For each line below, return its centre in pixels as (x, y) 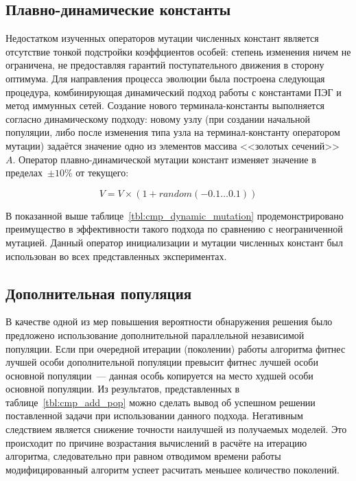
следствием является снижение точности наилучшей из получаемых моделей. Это (176, 429)
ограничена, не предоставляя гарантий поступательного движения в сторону (165, 65)
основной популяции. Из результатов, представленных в (123, 389)
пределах (24, 173)
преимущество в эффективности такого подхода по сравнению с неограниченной (174, 229)
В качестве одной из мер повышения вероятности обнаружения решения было (169, 321)
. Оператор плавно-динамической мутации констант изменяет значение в (164, 159)
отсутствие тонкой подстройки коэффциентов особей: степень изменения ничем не (178, 51)
